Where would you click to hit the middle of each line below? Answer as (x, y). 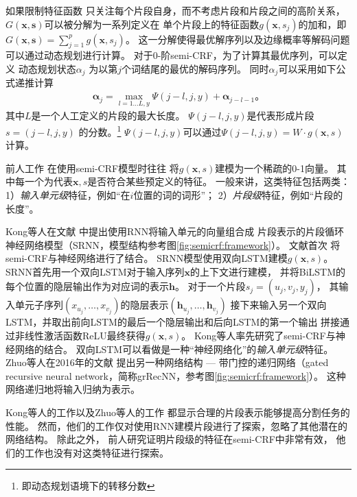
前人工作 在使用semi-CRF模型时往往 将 (92, 168)
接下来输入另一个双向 (278, 305)
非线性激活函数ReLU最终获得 (80, 336)
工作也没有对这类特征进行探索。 (96, 452)
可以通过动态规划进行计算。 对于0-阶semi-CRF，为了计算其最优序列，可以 (172, 55)
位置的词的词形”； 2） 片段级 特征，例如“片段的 (238, 194)
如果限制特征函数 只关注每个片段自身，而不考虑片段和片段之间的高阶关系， (175, 10)
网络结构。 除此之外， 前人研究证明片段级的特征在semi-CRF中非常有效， (169, 439)
